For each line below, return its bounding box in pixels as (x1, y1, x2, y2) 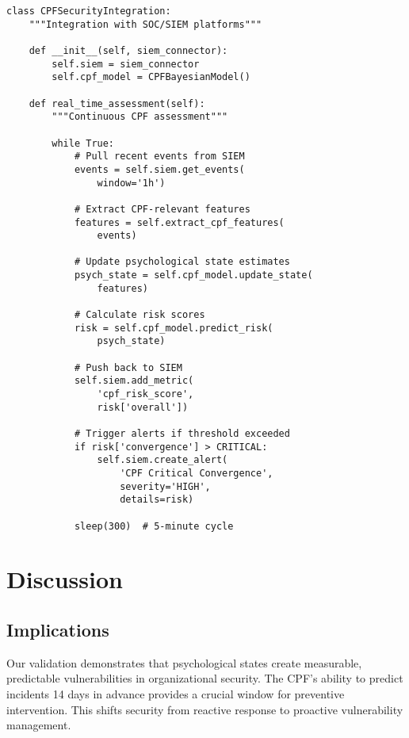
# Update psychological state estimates (74, 256, 290, 268)
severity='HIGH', (120, 480, 211, 492)
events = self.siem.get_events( (74, 163, 245, 175)
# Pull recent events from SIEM (74, 151, 245, 163)
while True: (52, 137, 115, 149)
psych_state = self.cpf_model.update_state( (74, 270, 313, 281)
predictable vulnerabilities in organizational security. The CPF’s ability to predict (6, 670, 403, 686)
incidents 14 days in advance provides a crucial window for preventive (6, 686, 345, 702)
